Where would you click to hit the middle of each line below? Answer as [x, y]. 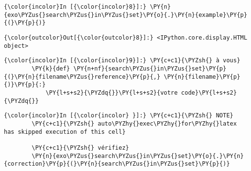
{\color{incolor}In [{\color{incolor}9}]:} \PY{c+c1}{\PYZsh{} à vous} [122, 61]
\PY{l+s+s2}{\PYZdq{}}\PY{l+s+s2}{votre [111, 93]
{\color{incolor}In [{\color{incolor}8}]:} [75, 7]
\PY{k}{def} [51, 68]
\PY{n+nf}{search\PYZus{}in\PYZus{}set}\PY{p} [150, 68]
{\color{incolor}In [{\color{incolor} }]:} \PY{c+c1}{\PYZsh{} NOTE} [119, 116]
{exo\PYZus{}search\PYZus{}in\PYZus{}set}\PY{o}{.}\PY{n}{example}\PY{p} [126, 15]
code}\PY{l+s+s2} [209, 93]
